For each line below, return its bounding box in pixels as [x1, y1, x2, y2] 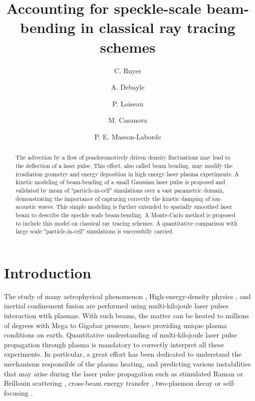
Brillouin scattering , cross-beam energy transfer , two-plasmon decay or [4, 378, 221, 388]
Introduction [4, 262, 91, 282]
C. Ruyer [114, 65, 142, 75]
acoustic [15, 202, 36, 211]
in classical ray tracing [81, 17, 235, 37]
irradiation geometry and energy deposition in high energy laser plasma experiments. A [15, 169, 239, 178]
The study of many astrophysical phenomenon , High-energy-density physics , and [4, 291, 251, 301]
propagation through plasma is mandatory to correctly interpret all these [4, 339, 224, 349]
